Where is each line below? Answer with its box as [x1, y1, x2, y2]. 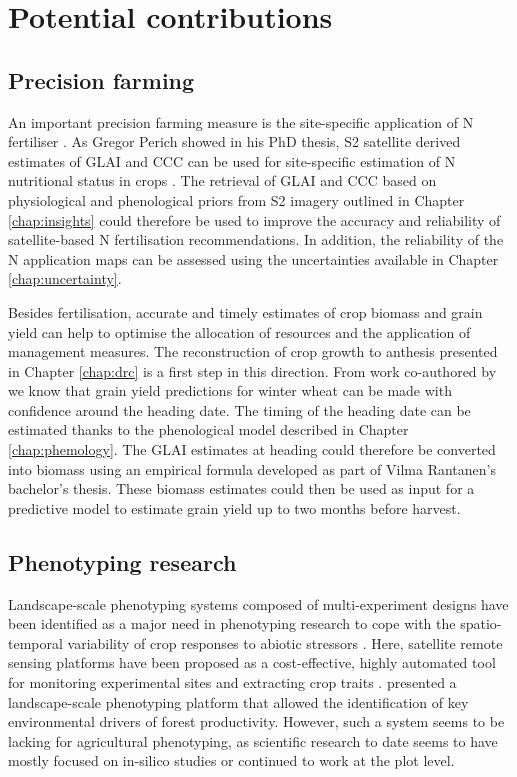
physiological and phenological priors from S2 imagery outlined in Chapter [8, 189, 465, 210]
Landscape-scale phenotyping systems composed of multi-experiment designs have [8, 593, 509, 614]
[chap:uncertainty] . [8, 268, 122, 289]
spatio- [460, 613, 502, 634]
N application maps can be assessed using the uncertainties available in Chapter [8, 248, 499, 269]
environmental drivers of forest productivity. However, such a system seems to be [8, 711, 505, 732]
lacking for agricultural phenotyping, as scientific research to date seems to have [8, 730, 498, 751]
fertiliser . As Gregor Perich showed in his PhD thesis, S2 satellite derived [8, 131, 461, 152]
